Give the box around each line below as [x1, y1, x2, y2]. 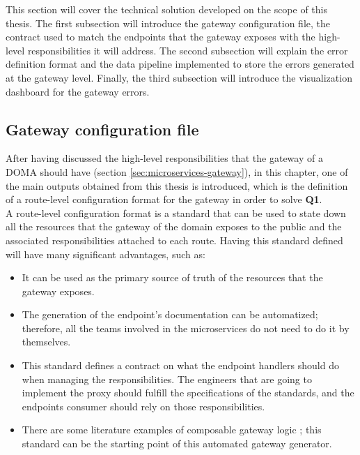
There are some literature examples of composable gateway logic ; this [22, 422, 322, 437]
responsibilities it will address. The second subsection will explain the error [27, 43, 348, 57]
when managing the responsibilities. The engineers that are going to [22, 371, 312, 386]
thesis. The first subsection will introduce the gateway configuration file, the [6, 15, 331, 30]
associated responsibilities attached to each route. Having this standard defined [6, 232, 343, 247]
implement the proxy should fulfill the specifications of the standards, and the [22, 385, 354, 400]
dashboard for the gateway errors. [6, 84, 150, 98]
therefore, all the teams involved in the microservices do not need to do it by [22, 320, 350, 335]
